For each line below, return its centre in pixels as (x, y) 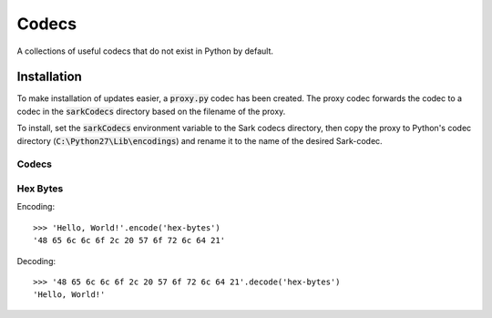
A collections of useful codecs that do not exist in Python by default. (145, 51)
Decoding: (36, 261)
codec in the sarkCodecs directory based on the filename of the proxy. (151, 111)
